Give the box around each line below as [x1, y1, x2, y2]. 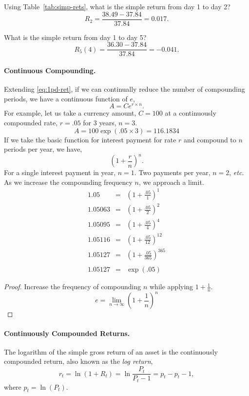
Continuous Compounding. [4, 65, 96, 75]
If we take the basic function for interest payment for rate [4, 134, 176, 144]
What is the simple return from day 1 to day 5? [4, 32, 147, 42]
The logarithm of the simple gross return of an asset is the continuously [4, 346, 218, 356]
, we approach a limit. [138, 177, 204, 187]
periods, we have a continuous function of [4, 93, 128, 103]
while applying [150, 281, 193, 292]
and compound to [184, 134, 236, 144]
